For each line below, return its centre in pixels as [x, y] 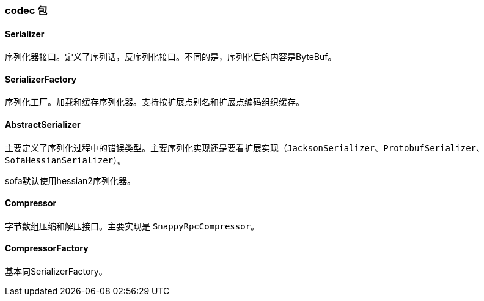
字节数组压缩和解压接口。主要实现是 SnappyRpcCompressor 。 [132, 226]
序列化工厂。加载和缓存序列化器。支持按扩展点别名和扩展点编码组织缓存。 [155, 102]
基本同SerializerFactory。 [56, 272]
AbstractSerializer [43, 125]
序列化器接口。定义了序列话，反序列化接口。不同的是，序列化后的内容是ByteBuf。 [171, 57]
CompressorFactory [47, 248]
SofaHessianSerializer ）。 [66, 160]
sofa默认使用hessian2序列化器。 [70, 180]
